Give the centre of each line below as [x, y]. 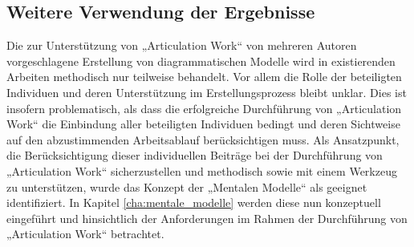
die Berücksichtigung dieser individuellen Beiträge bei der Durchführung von [195, 155]
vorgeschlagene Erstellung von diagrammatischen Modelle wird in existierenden [201, 61]
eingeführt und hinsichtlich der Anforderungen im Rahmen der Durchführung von [207, 218]
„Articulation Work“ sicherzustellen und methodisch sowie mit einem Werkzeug [202, 170]
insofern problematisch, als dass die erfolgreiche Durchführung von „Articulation [204, 108]
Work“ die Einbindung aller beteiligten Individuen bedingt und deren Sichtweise [203, 124]
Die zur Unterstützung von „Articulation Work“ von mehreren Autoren [182, 45]
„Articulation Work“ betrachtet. [85, 234]
